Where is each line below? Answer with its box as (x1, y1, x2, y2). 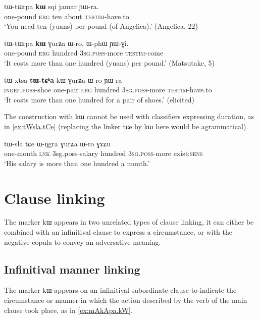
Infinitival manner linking (4, 261, 140, 277)
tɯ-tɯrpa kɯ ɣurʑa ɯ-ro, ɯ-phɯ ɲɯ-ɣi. (4, 37, 129, 48)
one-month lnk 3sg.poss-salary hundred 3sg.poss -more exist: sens (4, 148, 203, 158)
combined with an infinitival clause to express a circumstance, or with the (4, 227, 232, 237)
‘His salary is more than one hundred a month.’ (4, 157, 150, 168)
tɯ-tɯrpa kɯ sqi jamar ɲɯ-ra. (4, 1, 99, 11)
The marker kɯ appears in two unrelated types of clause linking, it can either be (4, 217, 254, 227)
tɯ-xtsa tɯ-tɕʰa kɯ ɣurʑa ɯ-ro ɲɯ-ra (4, 74, 122, 85)
